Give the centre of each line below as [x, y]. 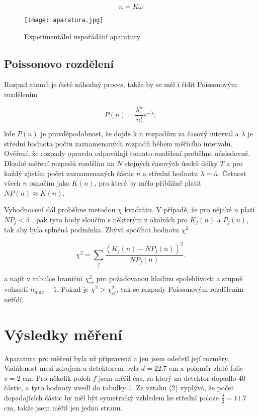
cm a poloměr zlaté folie [206, 368]
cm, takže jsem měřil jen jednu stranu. [63, 407]
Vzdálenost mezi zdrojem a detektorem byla [72, 368]
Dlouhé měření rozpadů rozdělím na [59, 163]
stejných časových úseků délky [171, 163]
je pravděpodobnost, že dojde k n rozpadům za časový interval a [140, 134]
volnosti [16, 289]
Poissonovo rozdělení [59, 63]
